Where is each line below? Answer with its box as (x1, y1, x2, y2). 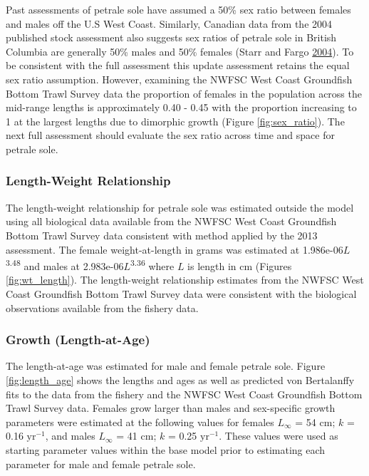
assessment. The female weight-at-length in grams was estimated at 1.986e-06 (6, 242, 343, 257)
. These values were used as (219, 428, 338, 443)
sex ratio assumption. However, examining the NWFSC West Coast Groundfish (6, 71, 353, 86)
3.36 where (130, 257, 175, 273)
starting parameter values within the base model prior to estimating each (6, 442, 326, 457)
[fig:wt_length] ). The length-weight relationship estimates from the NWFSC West (6, 272, 364, 287)
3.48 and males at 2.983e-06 (6, 257, 124, 273)
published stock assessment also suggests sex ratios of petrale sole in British (6, 30, 337, 45)
